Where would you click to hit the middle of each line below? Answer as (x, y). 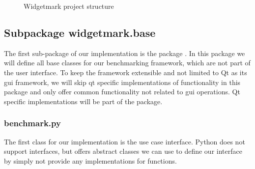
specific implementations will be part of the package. (83, 101)
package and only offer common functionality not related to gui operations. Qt (122, 92)
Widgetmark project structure (69, 6)
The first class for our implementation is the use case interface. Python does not (125, 141)
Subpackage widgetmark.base (80, 32)
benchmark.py (32, 123)
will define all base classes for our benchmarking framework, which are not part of (127, 63)
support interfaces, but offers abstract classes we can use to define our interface (123, 151)
